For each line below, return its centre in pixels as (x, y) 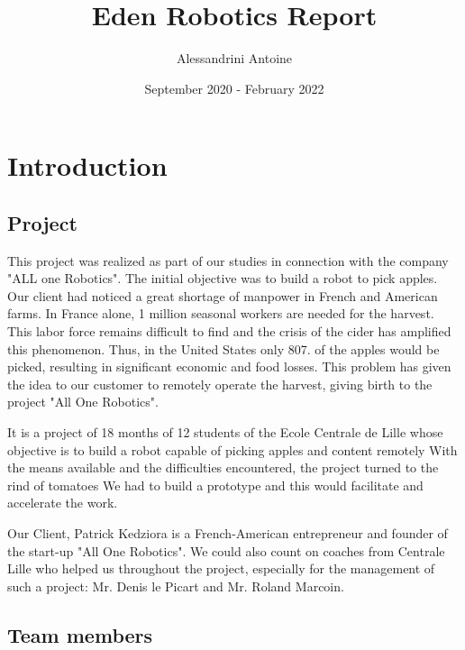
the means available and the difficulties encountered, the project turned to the (223, 467)
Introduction (87, 165)
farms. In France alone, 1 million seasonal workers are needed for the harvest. (221, 313)
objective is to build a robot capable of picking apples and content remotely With (232, 449)
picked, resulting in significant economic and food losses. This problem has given (229, 366)
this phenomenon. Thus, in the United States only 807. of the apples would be (223, 348)
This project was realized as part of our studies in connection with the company (228, 260)
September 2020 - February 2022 (234, 88)
